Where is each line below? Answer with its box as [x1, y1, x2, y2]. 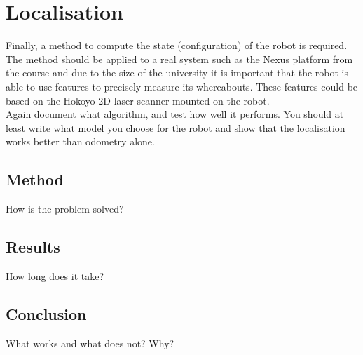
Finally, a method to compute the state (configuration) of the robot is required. [6, 38, 348, 53]
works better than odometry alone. [6, 134, 155, 149]
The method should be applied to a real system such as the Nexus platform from [6, 51, 353, 66]
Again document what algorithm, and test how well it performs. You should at [6, 107, 344, 121]
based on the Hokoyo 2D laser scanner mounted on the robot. [6, 93, 270, 107]
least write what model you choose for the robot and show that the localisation [6, 120, 345, 135]
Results [6, 236, 60, 257]
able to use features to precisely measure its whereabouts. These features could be [6, 79, 358, 93]
